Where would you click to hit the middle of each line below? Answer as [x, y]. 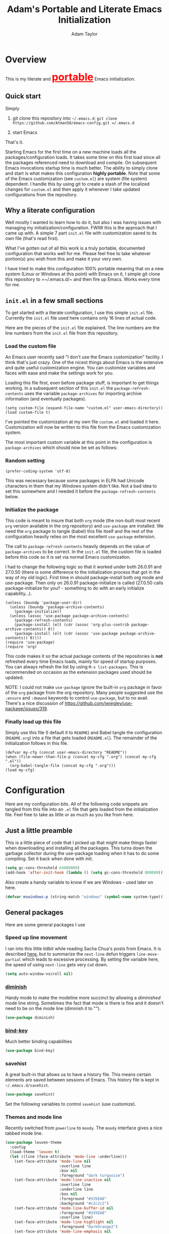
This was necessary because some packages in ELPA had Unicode [75, 480]
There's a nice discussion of [34, 704]
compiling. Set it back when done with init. [49, 859]
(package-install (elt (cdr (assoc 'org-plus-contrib [72, 625]
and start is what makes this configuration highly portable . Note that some [83, 173]
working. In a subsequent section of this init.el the [59, 388]
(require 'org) [21, 647]
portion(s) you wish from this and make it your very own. [64, 259]
